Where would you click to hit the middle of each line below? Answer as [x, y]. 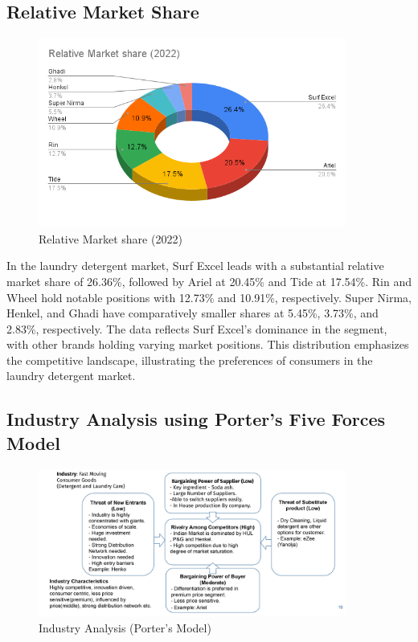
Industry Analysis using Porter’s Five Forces [196, 419]
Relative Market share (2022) [111, 238]
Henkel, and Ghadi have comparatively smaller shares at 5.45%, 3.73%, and [193, 313]
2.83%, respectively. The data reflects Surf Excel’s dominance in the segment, [197, 328]
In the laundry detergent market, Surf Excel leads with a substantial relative [195, 266]
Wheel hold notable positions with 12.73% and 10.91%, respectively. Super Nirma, [209, 297]
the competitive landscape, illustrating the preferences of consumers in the [190, 360]
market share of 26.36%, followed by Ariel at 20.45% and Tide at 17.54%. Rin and [209, 281]
